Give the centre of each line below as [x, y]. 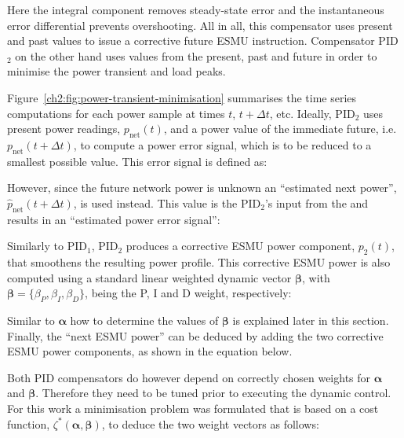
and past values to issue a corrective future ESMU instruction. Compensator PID [203, 40]
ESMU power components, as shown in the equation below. [150, 351]
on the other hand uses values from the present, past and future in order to [196, 55]
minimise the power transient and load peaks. [116, 71]
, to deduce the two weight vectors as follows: [210, 423]
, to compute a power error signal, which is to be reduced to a [222, 144]
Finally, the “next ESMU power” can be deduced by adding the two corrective [195, 335]
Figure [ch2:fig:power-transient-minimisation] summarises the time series [182, 97]
